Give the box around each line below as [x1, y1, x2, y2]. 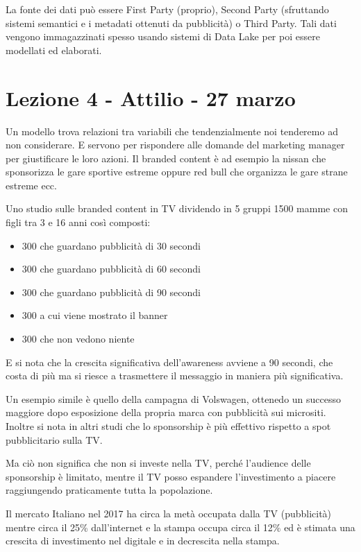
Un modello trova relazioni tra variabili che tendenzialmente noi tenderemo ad [6, 123, 338, 138]
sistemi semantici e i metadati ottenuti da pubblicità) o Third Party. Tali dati [6, 15, 337, 30]
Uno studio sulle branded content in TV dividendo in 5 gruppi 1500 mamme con [6, 201, 348, 216]
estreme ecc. [6, 178, 57, 192]
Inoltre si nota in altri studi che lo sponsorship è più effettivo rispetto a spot [6, 419, 331, 433]
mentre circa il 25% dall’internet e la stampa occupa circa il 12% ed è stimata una [6, 519, 355, 534]
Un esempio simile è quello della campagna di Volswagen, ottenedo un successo [6, 391, 342, 406]
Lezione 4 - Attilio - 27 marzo [6, 83, 296, 112]
